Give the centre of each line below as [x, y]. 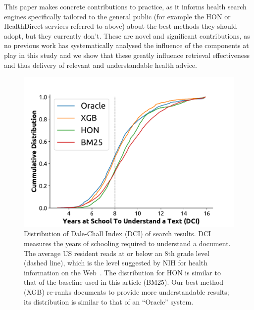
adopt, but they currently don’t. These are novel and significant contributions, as [127, 35]
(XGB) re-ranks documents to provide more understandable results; [127, 291]
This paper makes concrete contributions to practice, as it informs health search [125, 6]
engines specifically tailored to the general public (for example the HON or [117, 16]
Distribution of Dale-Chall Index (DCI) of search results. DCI [118, 233]
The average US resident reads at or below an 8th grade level [117, 253]
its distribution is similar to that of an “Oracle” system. [109, 301]
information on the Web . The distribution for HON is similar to [122, 272]
